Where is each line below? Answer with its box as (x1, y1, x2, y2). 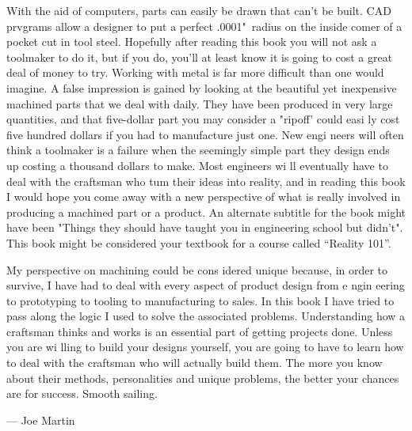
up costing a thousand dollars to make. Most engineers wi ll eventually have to (6, 157, 388, 173)
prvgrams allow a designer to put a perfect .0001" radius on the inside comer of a (6, 17, 402, 34)
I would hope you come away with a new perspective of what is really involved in (6, 188, 401, 205)
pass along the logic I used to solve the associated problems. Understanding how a (6, 308, 406, 324)
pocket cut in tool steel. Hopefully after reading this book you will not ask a (6, 33, 377, 50)
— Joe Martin (6, 411, 75, 428)
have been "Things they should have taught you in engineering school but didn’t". (6, 219, 403, 236)
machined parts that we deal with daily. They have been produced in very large (6, 95, 393, 112)
